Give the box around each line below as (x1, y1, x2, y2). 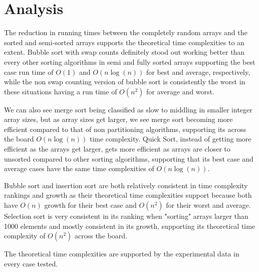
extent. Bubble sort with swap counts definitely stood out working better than (4, 47, 245, 57)
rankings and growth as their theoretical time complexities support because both (4, 190, 252, 200)
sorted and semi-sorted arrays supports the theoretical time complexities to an (4, 37, 244, 47)
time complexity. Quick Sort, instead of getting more (89, 133, 251, 144)
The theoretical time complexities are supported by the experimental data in (4, 248, 239, 259)
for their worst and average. (166, 200, 251, 210)
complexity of (4, 230, 46, 241)
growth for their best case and (44, 200, 137, 210)
